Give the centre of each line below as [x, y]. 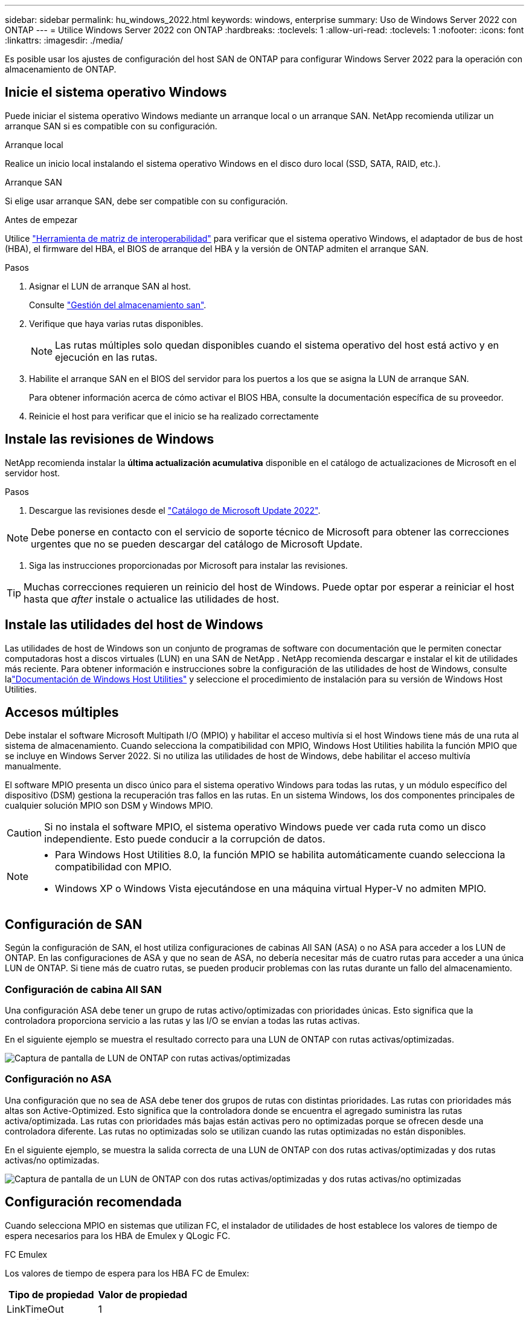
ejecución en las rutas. [106, 357]
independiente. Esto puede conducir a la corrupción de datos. [185, 839]
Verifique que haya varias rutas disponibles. [116, 323]
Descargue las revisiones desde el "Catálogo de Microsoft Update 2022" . [175, 510]
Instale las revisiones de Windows [110, 439]
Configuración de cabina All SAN [83, 989]
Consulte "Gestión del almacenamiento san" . [118, 305]
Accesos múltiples [62, 712]
